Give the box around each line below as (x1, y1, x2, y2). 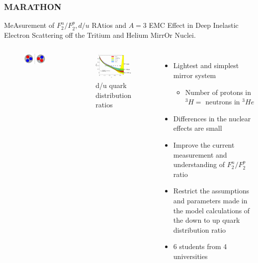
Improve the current (173, 139, 235, 150)
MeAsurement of (4, 20, 55, 30)
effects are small (173, 123, 222, 133)
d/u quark (95, 80, 127, 90)
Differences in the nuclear (173, 113, 251, 123)
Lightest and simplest (173, 60, 239, 71)
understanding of (173, 159, 225, 170)
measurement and (173, 149, 227, 160)
